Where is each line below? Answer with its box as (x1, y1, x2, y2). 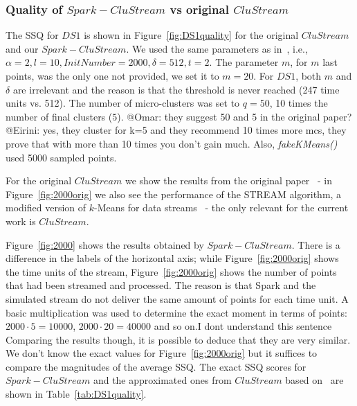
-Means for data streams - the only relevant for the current (93, 200, 349, 215)
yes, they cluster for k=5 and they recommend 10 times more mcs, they (42, 123, 347, 137)
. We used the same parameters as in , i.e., (126, 41, 308, 55)
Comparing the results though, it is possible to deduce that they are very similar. (6, 332, 351, 346)
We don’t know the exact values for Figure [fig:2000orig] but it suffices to (6, 346, 318, 360)
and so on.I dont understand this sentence (154, 319, 332, 333)
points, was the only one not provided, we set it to (6, 69, 219, 82)
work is (6, 213, 36, 228)
